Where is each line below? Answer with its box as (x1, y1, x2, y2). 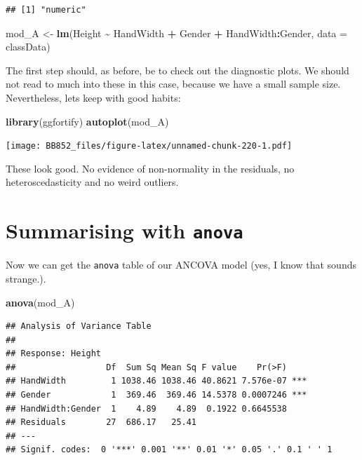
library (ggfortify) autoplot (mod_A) (6, 114, 169, 128)
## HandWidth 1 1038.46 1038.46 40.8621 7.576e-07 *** (6, 376, 307, 386)
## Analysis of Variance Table (6, 321, 152, 332)
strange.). (6, 271, 46, 285)
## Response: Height (6, 349, 102, 359)
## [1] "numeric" (6, 5, 86, 15)
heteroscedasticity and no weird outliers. (6, 175, 179, 189)
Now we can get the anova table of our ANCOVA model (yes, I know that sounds (6, 257, 356, 272)
